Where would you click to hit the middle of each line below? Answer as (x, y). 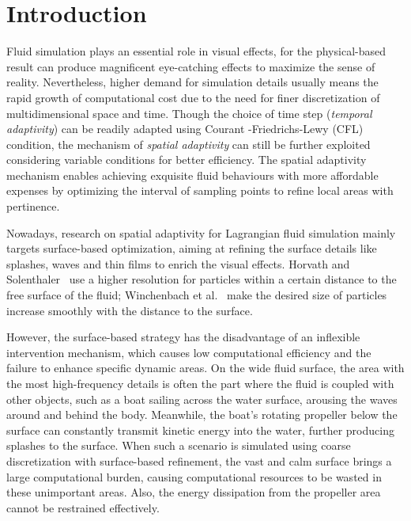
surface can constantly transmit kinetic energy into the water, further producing (200, 430)
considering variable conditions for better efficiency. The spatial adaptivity (187, 160)
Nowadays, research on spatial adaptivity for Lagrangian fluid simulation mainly (201, 232)
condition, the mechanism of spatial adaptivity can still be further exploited (189, 144)
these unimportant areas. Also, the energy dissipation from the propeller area (194, 492)
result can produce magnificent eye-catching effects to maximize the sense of (191, 66)
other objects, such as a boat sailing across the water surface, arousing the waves (202, 399)
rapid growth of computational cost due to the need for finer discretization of (193, 97)
